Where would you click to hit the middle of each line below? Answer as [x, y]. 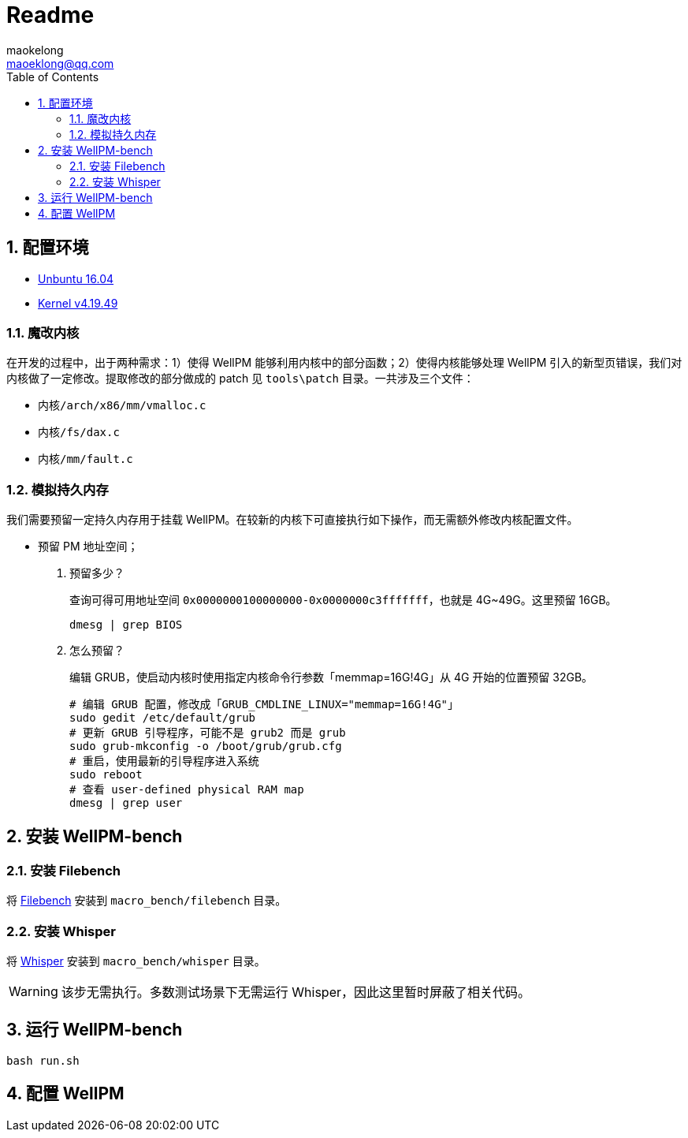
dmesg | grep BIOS [126, 625]
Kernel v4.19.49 [78, 303]
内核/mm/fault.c [86, 459]
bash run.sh [43, 1060]
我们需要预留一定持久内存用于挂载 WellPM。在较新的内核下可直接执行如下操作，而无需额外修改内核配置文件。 [292, 520]
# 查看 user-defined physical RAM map [187, 790]
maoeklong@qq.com [60, 63]
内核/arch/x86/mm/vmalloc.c [122, 406]
